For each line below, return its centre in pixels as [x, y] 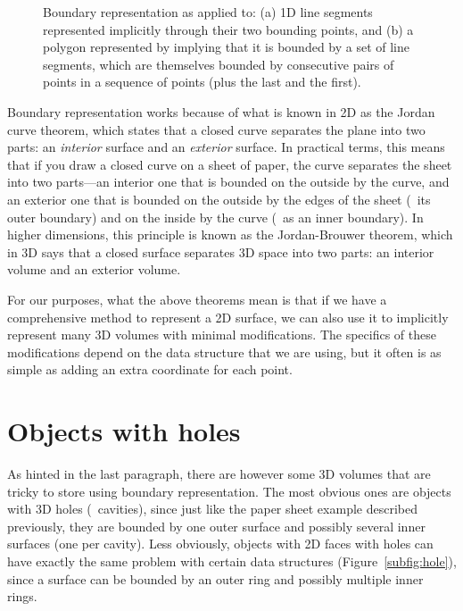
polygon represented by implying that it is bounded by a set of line [227, 47]
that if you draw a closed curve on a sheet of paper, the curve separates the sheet [230, 164]
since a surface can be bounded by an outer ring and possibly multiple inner [215, 578]
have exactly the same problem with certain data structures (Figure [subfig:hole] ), [232, 561]
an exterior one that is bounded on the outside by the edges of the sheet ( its [219, 199]
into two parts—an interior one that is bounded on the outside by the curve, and [228, 182]
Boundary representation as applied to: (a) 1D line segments [208, 12]
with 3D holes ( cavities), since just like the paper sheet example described [212, 509]
